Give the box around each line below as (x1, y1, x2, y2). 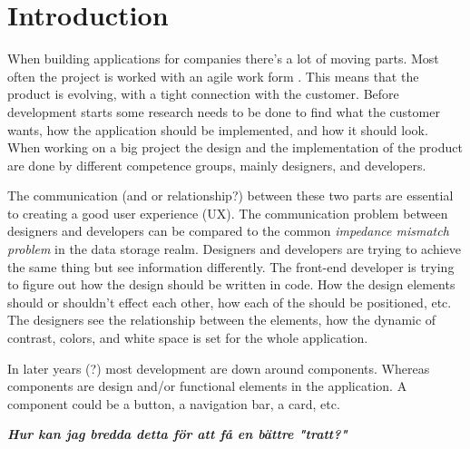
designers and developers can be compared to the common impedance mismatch (7, 221, 449, 240)
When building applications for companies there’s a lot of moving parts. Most (7, 49, 439, 68)
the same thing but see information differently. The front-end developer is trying (7, 257, 455, 276)
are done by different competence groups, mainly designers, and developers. (7, 155, 426, 174)
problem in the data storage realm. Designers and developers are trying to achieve (7, 239, 462, 259)
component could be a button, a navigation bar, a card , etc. (7, 394, 340, 413)
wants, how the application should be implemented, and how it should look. (7, 120, 428, 139)
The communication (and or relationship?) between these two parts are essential (7, 186, 454, 205)
